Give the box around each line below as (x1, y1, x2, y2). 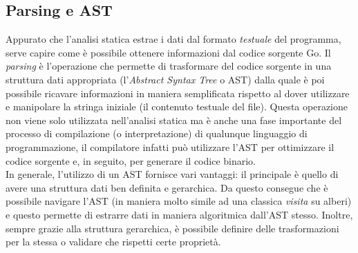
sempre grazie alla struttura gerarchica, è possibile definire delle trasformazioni (6, 221, 339, 235)
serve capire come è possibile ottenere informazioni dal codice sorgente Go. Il (6, 45, 331, 59)
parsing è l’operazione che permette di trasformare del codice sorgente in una (6, 59, 332, 73)
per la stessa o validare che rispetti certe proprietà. (6, 234, 221, 249)
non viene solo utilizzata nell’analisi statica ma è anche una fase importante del (6, 112, 342, 127)
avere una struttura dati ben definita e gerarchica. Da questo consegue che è (6, 180, 328, 194)
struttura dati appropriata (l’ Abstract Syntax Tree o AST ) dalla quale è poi (6, 72, 325, 86)
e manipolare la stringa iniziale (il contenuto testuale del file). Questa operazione (6, 99, 348, 114)
